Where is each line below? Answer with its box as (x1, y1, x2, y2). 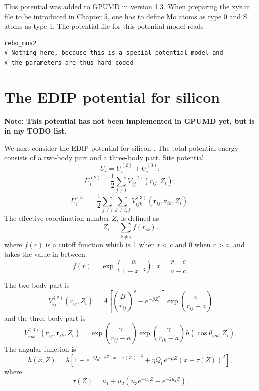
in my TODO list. (4, 125, 67, 136)
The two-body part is (4, 280, 70, 290)
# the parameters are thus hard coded (4, 59, 134, 66)
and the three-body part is (4, 312, 86, 323)
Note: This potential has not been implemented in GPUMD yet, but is (4, 115, 255, 126)
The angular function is (4, 344, 76, 354)
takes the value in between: (4, 249, 87, 259)
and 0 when (175, 239, 211, 249)
